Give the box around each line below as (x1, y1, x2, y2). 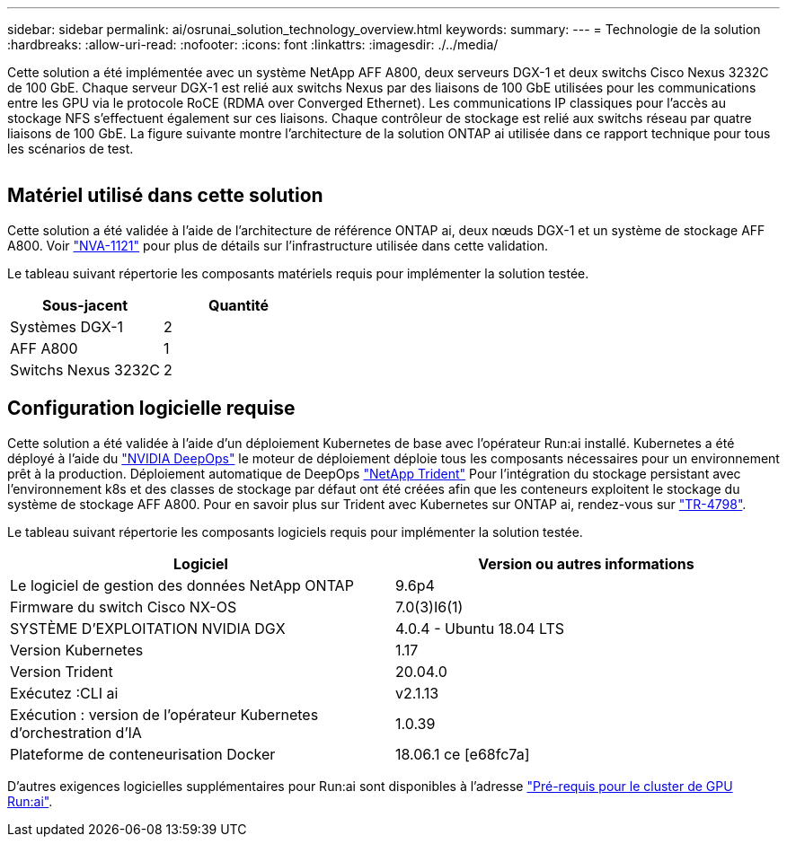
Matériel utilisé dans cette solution (7, 184, 323, 207)
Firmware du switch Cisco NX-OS (10, 597, 237, 616)
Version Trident (10, 662, 113, 681)
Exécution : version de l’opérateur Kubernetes (10, 705, 319, 724)
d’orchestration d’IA (10, 723, 142, 742)
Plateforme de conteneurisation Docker (10, 744, 276, 763)
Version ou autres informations (478, 554, 694, 573)
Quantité (208, 295, 270, 314)
